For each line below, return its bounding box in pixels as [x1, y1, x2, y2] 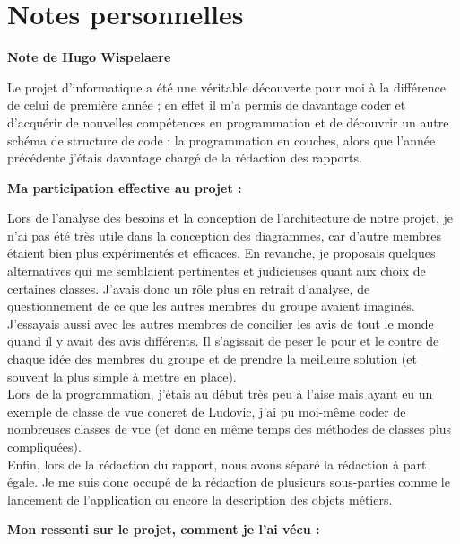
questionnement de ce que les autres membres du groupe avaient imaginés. [7, 296, 415, 315]
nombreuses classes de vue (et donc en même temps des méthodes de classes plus [7, 419, 452, 438]
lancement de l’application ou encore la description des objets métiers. [7, 489, 393, 508]
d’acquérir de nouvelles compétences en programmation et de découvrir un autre [7, 112, 449, 131]
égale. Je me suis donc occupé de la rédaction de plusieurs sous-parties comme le [7, 472, 450, 491]
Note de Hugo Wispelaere [7, 48, 171, 66]
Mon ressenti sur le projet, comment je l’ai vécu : [7, 520, 320, 539]
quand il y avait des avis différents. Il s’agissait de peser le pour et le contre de [7, 331, 439, 350]
